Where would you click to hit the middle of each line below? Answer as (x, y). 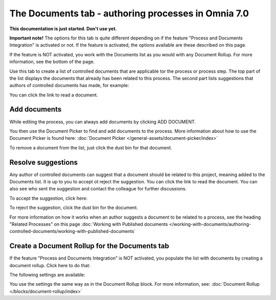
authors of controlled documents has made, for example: (69, 85)
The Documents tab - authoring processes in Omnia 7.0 (129, 13)
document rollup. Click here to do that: (50, 265)
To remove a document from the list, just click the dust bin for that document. (91, 147)
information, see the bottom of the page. (52, 62)
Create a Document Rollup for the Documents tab (89, 246)
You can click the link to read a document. (54, 95)
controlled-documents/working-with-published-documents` (73, 231)
